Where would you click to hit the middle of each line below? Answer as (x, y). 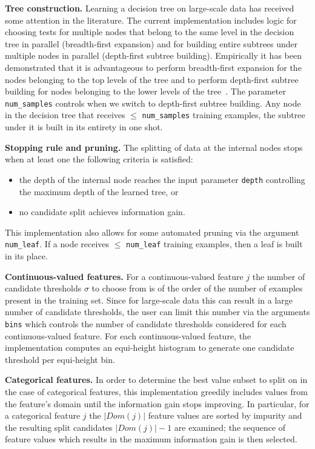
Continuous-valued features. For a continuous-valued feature (124, 276)
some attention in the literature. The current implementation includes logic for (151, 20)
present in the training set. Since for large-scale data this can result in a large (149, 300)
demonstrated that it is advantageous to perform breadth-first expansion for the (153, 67)
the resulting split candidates (59, 427)
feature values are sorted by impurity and (225, 415)
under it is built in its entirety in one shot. (84, 127)
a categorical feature (43, 415)
